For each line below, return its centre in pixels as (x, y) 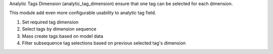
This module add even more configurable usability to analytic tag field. (83, 13)
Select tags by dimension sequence (59, 29)
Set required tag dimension (50, 22)
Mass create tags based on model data (63, 36)
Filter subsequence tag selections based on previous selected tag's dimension (104, 43)
